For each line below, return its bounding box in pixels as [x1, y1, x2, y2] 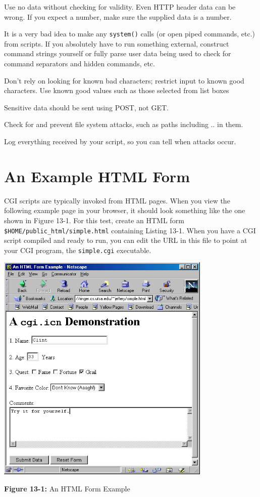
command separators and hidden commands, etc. [4, 58, 155, 69]
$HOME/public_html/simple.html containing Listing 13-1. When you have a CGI [4, 225, 256, 235]
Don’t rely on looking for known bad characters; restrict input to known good [4, 75, 244, 86]
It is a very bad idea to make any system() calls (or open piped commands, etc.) [4, 28, 255, 39]
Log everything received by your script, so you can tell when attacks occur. [4, 136, 236, 146]
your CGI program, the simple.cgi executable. [4, 244, 151, 255]
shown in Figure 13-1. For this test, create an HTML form [4, 215, 184, 225]
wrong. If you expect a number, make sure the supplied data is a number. [4, 11, 232, 22]
